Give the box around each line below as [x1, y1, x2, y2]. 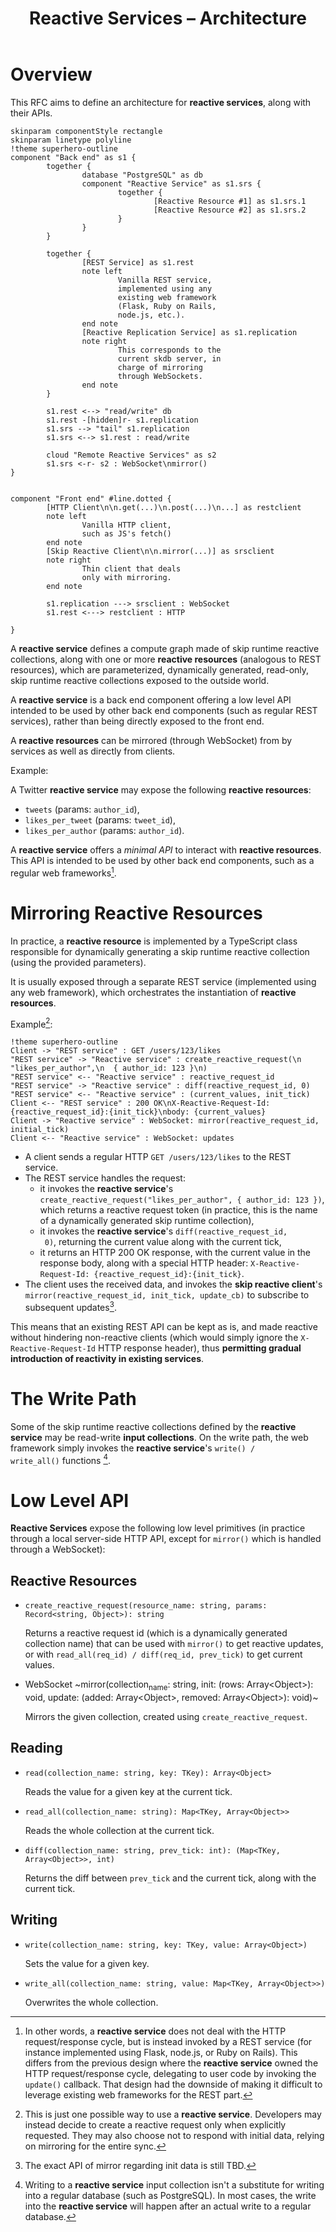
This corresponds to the [117, 345, 222, 355]
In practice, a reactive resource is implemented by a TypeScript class [10, 935, 298, 947]
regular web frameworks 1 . [10, 865, 117, 879]
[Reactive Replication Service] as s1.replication [81, 327, 298, 337]
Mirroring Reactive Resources [10, 902, 263, 924]
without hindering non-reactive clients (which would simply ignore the [10, 1331, 299, 1343]
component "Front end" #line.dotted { [10, 493, 172, 504]
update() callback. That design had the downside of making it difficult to [24, 2078, 323, 2090]
